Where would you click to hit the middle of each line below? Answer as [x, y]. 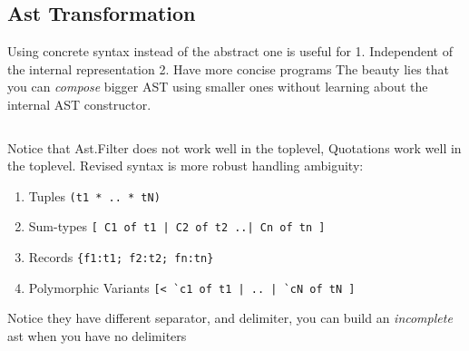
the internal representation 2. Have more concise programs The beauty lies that [229, 68]
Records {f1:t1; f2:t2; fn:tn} [121, 257]
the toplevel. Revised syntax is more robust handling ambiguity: [186, 166]
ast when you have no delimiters [97, 335]
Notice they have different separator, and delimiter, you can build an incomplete [230, 318]
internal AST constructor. [79, 104]
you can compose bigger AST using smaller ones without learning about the [218, 87]
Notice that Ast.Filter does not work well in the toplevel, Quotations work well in [234, 147]
